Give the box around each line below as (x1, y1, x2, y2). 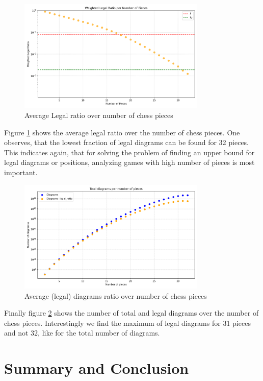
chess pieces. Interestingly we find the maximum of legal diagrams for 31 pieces (4, 317, 251, 328)
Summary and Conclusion (4, 358, 189, 378)
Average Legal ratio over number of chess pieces (24, 109, 173, 120)
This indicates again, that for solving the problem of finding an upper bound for (4, 147, 255, 157)
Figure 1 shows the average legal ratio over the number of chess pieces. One (4, 127, 240, 137)
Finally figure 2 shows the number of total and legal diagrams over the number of (4, 307, 259, 318)
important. (4, 166, 38, 177)
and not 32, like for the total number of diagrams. (4, 327, 160, 338)
